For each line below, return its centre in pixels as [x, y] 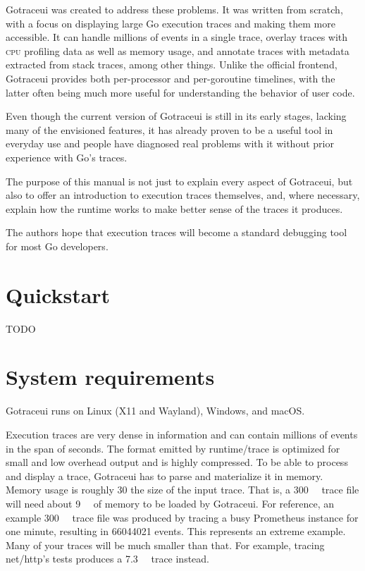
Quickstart [58, 294]
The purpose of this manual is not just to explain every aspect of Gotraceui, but [179, 181]
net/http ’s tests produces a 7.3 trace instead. [108, 559]
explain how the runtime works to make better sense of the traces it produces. [174, 208]
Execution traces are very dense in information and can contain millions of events [182, 434]
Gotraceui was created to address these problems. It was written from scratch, [174, 9]
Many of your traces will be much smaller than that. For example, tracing [165, 545]
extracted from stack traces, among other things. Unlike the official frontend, [172, 65]
